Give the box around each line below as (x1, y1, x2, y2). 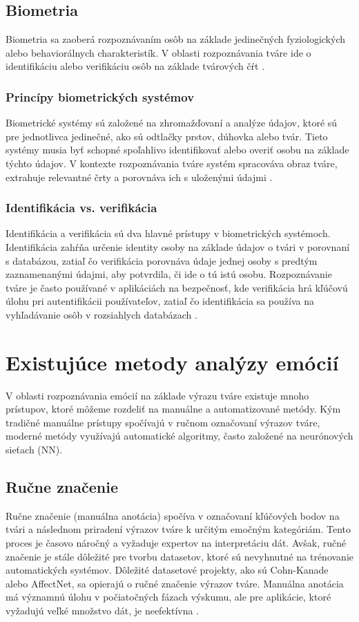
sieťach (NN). (6, 442, 63, 457)
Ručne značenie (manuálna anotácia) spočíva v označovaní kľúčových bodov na (6, 508, 340, 522)
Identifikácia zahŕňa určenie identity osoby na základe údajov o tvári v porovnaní (6, 239, 350, 254)
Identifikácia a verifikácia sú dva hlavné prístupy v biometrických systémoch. (6, 226, 331, 241)
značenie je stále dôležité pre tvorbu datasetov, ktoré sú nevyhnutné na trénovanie (6, 549, 353, 563)
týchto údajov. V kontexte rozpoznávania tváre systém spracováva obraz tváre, (6, 155, 338, 170)
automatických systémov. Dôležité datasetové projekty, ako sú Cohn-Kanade (6, 563, 329, 577)
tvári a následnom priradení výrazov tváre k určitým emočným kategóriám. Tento (6, 522, 351, 536)
